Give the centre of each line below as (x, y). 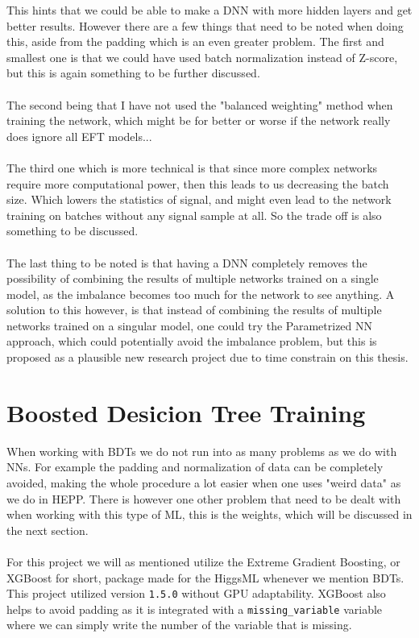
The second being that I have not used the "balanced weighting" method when (200, 104)
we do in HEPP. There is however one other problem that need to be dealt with (204, 498)
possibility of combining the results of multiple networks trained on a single (193, 278)
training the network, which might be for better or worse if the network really (199, 120)
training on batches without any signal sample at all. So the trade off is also (194, 215)
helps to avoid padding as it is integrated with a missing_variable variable (195, 609)
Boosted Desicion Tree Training (186, 412)
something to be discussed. (73, 231)
